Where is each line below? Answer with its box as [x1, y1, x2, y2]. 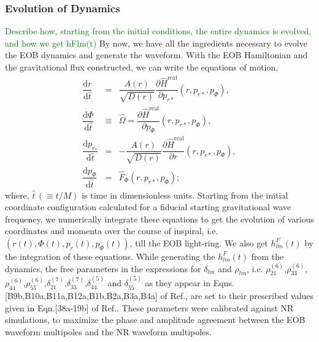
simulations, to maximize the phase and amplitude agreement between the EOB [5, 313, 306, 326]
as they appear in [145, 276, 211, 289]
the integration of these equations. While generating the [5, 249, 215, 262]
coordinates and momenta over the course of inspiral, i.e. [5, 224, 218, 237]
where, [5, 188, 29, 201]
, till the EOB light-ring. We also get [129, 236, 268, 249]
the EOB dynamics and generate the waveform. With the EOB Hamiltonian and [5, 48, 308, 61]
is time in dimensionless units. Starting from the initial [82, 188, 288, 201]
